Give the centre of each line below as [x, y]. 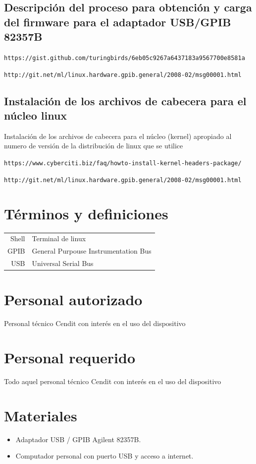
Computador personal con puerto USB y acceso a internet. [104, 456]
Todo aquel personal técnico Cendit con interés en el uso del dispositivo [113, 381]
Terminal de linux [59, 238]
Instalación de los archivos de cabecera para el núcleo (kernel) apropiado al [118, 136]
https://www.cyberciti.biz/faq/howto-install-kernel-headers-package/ [123, 164]
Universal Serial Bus [63, 263]
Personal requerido [70, 357]
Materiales [41, 415]
